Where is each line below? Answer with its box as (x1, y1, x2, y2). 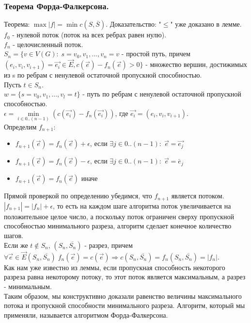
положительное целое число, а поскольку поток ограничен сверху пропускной (4, 211, 234, 221)
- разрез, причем (84, 240, 133, 250)
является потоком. (171, 191, 224, 201)
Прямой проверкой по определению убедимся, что (4, 191, 152, 201)
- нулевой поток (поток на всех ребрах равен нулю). (12, 30, 167, 40)
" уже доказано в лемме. (170, 19, 242, 29)
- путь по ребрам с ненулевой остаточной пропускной (82, 89, 241, 99)
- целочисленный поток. (13, 39, 83, 49)
